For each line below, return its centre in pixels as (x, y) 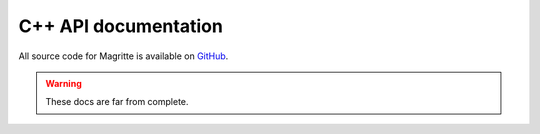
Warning (63, 83)
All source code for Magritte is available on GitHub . (123, 56)
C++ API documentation (121, 26)
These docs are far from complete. (117, 102)
